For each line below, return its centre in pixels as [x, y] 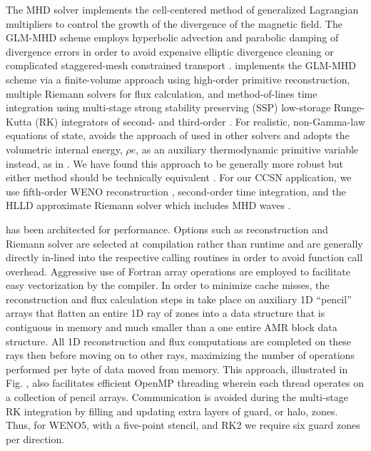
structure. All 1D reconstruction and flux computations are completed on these [179, 341]
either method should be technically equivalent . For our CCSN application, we [179, 177]
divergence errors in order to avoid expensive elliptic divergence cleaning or [170, 51]
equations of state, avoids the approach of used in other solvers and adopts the [178, 135]
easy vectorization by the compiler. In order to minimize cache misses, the [168, 285]
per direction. [35, 439]
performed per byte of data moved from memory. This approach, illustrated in [177, 369]
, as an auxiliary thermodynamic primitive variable [247, 149]
